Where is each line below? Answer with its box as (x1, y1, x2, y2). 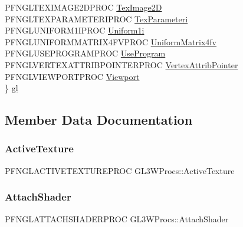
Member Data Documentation (5, 111, 193, 129)
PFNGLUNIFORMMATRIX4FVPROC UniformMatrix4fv (5, 35, 216, 48)
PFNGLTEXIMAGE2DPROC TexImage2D (5, 1, 162, 13)
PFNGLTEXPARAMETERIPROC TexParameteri (5, 12, 188, 25)
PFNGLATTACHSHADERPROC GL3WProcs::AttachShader (5, 212, 229, 225)
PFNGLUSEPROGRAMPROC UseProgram (5, 47, 166, 59)
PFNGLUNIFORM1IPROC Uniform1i (5, 24, 145, 36)
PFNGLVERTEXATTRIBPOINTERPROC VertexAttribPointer (5, 58, 238, 71)
